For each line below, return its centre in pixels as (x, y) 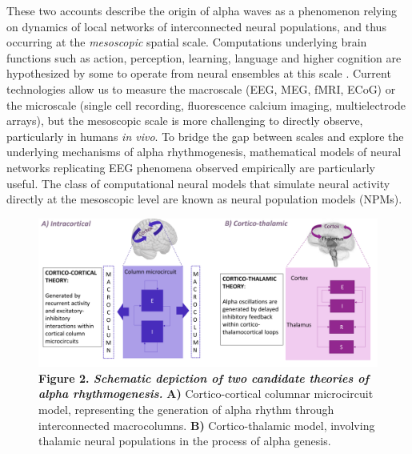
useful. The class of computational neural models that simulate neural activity (198, 183)
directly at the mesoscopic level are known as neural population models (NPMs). (204, 199)
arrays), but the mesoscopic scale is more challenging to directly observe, (185, 121)
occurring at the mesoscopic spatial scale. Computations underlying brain (187, 42)
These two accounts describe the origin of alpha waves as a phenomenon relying (202, 10)
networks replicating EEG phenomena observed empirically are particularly (191, 167)
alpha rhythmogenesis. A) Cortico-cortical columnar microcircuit (206, 394)
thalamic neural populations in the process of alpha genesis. (185, 441)
